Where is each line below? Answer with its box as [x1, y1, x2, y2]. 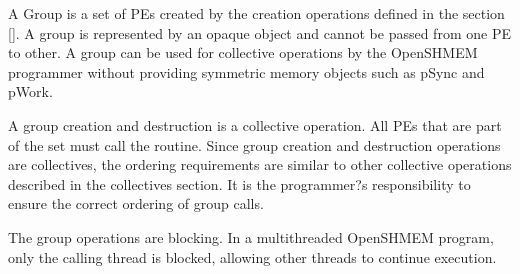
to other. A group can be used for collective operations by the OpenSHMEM [8, 42, 478, 63]
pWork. [8, 81, 53, 102]
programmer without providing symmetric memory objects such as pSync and [8, 61, 485, 82]
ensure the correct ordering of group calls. [8, 193, 264, 214]
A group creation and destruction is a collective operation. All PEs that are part [8, 114, 502, 135]
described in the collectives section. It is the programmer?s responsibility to [8, 173, 471, 194]
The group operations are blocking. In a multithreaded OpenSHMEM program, [8, 226, 494, 247]
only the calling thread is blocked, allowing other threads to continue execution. [8, 246, 497, 267]
